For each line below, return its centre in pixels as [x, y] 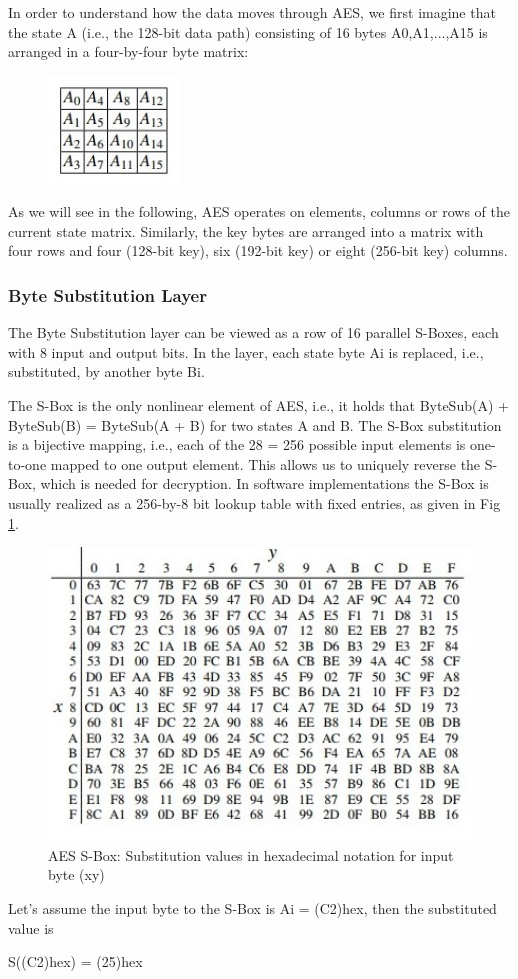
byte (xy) [76, 874]
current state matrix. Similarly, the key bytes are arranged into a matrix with [246, 230]
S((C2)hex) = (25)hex [75, 961]
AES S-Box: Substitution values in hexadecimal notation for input [251, 854]
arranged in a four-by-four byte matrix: [128, 51]
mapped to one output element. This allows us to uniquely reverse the [265, 463]
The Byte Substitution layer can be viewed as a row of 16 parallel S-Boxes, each [253, 332]
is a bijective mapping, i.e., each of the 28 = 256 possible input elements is [237, 444]
